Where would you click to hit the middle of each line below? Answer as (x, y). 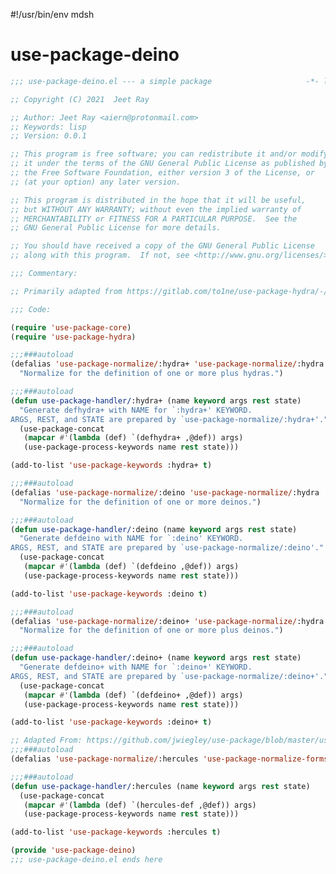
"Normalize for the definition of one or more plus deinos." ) (151, 630)
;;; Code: (31, 309)
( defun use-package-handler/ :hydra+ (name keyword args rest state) (156, 400)
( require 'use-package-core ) (71, 327)
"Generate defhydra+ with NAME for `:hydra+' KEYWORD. (136, 410)
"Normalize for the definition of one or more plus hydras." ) (151, 374)
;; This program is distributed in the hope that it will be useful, (158, 200)
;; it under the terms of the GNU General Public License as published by (169, 164)
